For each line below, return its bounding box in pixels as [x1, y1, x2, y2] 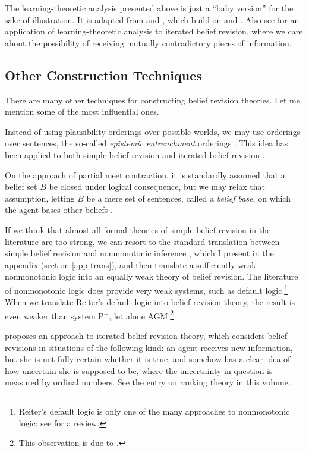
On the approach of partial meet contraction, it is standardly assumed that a [5, 168, 285, 181]
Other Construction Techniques [5, 65, 202, 84]
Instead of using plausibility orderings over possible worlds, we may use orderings [5, 125, 301, 137]
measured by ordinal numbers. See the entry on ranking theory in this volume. [5, 376, 291, 388]
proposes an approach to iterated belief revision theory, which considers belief [5, 329, 288, 341]
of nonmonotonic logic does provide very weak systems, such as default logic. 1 [5, 282, 288, 296]
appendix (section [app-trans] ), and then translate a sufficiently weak [5, 258, 256, 271]
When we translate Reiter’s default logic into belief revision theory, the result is [5, 296, 295, 308]
